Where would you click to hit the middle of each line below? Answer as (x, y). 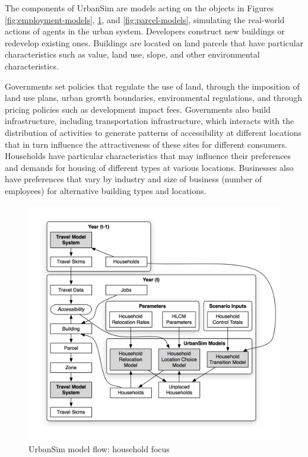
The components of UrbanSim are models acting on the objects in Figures (139, 8)
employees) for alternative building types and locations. (106, 190)
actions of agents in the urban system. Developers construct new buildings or (145, 31)
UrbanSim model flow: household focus (99, 448)
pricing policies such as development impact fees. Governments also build (138, 109)
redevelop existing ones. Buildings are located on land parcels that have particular (154, 42)
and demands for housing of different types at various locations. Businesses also (149, 167)
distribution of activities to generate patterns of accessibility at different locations (153, 132)
